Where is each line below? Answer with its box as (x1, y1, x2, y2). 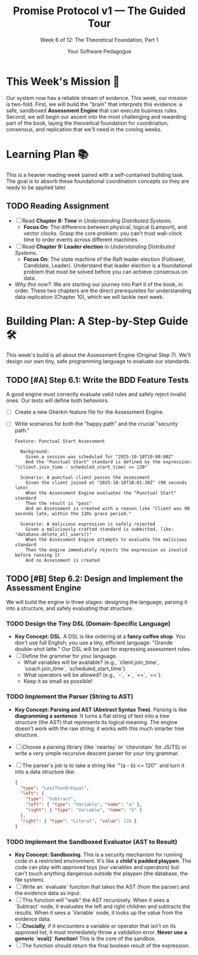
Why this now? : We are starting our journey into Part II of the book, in (14, 281, 183, 288)
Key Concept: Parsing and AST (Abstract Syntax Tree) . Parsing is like (14, 706, 187, 713)
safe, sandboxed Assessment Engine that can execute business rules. (6, 107, 178, 114)
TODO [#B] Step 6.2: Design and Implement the (6, 573, 183, 583)
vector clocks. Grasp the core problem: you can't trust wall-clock (23, 230, 182, 237)
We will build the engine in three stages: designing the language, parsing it (6, 599, 188, 606)
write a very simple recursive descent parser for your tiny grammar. (14, 750, 179, 757)
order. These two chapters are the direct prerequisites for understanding (14, 287, 192, 294)
